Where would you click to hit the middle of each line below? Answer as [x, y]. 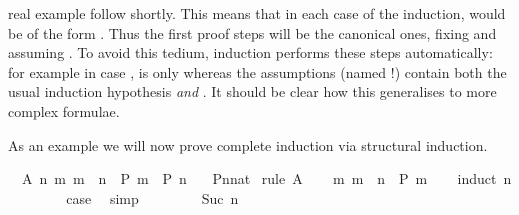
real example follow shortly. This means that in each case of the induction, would [257, 13]
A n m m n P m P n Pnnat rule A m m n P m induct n [266, 178]
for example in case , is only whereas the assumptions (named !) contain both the [257, 71]
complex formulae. [64, 110]
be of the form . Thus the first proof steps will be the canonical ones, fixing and [252, 32]
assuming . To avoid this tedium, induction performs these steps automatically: [250, 52]
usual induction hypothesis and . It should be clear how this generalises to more [252, 91]
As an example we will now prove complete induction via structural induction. [248, 144]
